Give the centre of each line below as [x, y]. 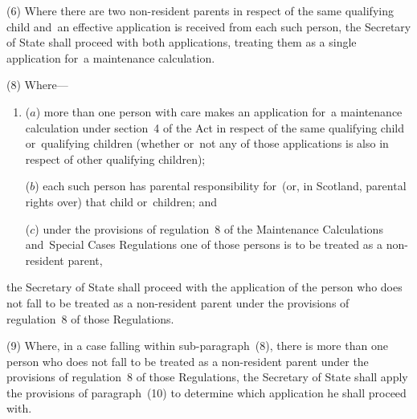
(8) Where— [37, 85]
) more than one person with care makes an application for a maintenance [219, 111]
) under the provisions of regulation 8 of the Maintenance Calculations [209, 228]
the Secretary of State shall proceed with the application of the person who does [204, 287]
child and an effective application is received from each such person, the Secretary [209, 26]
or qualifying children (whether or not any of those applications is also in [207, 143]
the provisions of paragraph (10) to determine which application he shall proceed [206, 392]
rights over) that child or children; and [121, 201]
